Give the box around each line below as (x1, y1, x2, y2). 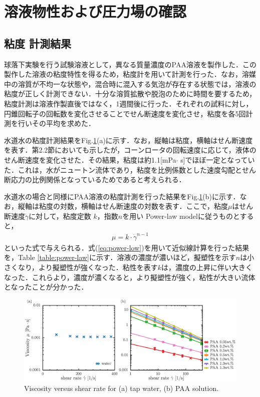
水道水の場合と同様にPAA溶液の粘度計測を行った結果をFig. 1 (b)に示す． (4, 191, 240, 201)
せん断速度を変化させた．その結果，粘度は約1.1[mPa (4, 154, 176, 165)
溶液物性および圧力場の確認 (4, 1, 187, 22)
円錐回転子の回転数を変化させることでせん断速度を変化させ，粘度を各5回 (4, 108, 246, 118)
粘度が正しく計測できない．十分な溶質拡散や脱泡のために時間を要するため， (4, 88, 256, 99)
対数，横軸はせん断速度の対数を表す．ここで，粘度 (60, 201, 228, 211)
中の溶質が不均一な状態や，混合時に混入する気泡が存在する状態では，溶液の (4, 78, 256, 89)
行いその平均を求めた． (18, 118, 95, 128)
